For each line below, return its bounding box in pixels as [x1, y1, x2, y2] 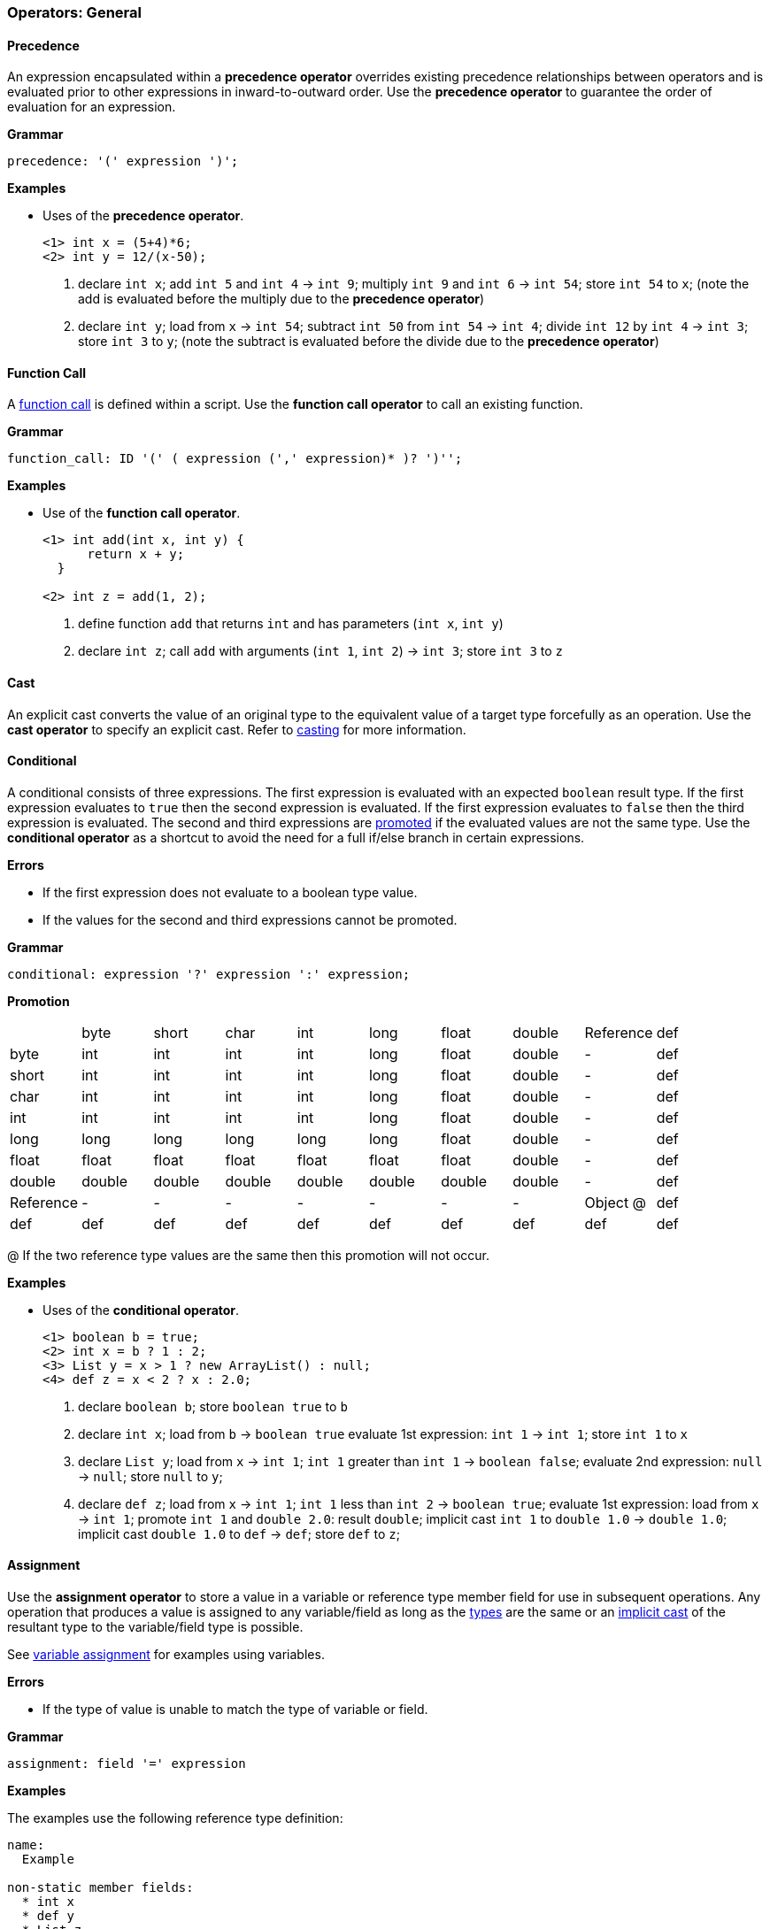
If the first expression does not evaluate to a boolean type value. [42, 884, 418, 900]
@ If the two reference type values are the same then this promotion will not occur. [7, 1247, 489, 1263]
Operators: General [7, 4, 142, 21]
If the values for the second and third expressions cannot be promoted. [42, 911, 458, 927]
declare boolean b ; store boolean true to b [78, 1398, 348, 1414]
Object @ [584, 1193, 647, 1211]
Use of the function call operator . [42, 505, 241, 521]
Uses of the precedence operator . [42, 208, 244, 224]
